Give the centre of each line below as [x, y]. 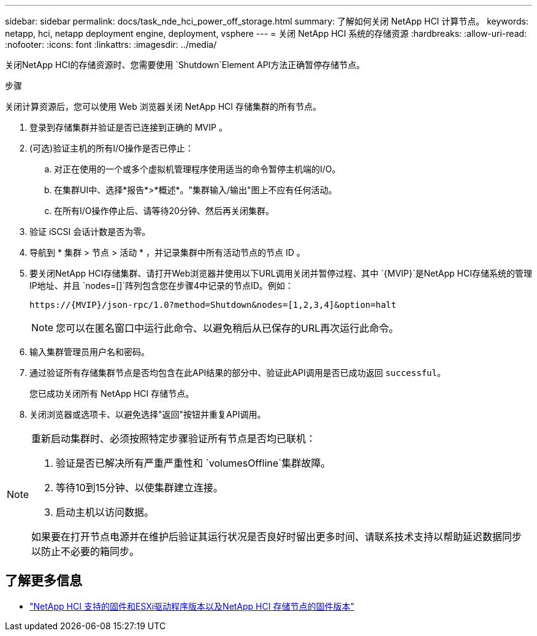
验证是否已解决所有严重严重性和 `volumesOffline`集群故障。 [193, 463]
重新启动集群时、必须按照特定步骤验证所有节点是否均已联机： [174, 439]
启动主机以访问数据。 [105, 512]
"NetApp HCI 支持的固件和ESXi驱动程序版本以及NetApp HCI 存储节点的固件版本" [192, 606]
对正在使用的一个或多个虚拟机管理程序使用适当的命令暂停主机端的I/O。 [197, 169]
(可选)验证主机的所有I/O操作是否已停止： [112, 148]
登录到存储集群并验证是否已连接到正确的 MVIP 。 [128, 127]
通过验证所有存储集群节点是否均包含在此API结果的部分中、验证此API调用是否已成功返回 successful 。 [238, 373]
